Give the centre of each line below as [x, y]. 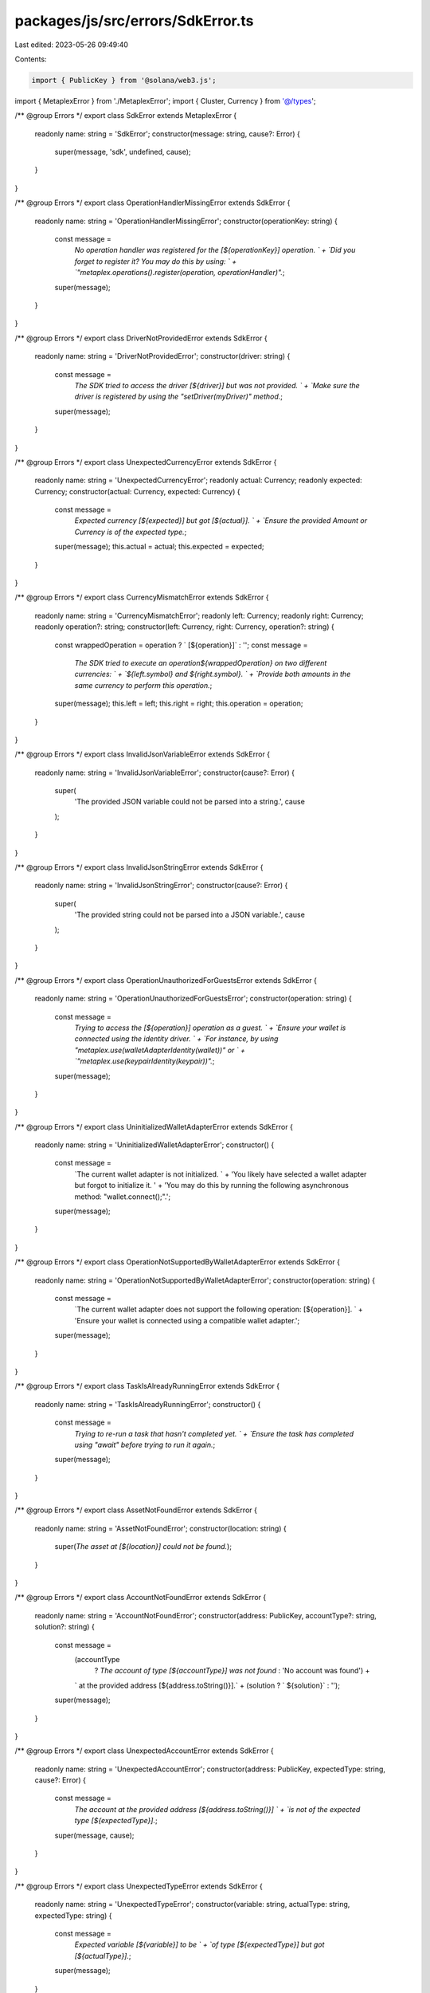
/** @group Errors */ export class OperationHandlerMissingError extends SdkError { [152, 202]
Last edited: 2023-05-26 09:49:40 [72, 45]
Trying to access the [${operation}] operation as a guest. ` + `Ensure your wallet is [210, 1028]
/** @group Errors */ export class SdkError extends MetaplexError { [126, 116]
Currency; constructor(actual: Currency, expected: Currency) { [137, 491]
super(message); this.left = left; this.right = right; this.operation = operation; [179, 704]
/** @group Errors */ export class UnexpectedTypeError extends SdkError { [139, 1886]
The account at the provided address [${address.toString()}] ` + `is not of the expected [217, 1809]
